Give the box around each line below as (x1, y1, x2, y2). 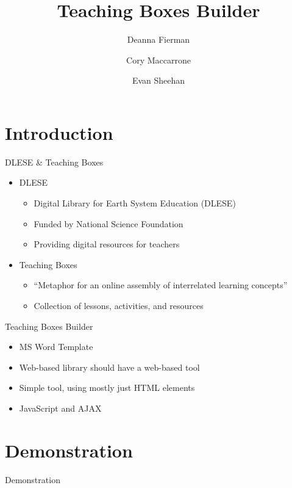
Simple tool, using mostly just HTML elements (19, 381, 195, 394)
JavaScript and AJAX (19, 401, 102, 414)
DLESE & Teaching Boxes (5, 155, 104, 168)
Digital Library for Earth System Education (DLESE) (34, 197, 236, 209)
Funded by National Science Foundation (34, 217, 183, 230)
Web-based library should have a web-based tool (19, 360, 200, 373)
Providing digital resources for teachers (34, 238, 180, 250)
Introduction (5, 120, 113, 145)
